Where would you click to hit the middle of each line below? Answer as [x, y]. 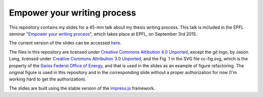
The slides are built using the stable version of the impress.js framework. [82, 88]
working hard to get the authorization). [48, 79]
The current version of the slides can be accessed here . [65, 43]
